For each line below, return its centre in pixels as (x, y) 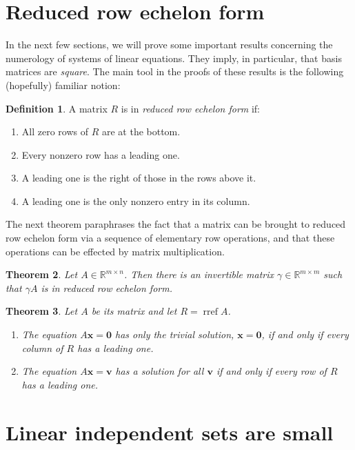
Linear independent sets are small (170, 432)
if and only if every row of (271, 371)
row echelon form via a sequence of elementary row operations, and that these (170, 238)
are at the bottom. (141, 131)
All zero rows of (55, 131)
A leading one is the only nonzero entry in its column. (136, 200)
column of (42, 348)
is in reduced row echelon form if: (190, 108)
